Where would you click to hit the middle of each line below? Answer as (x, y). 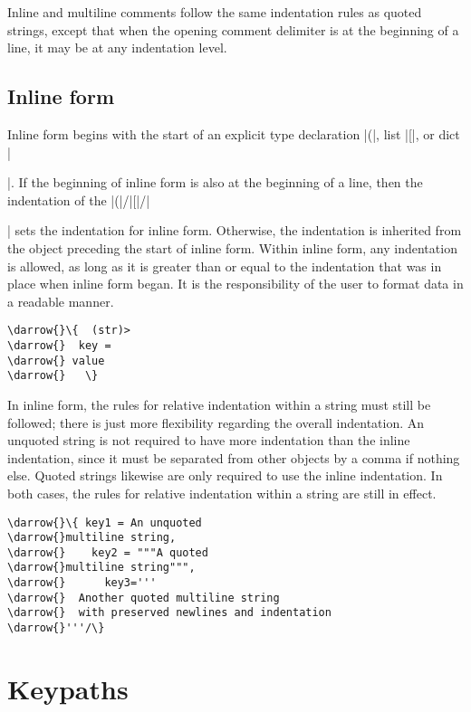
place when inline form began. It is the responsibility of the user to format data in (235, 284)
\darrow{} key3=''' (82, 583)
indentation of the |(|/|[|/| (79, 199)
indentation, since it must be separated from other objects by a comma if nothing (234, 457)
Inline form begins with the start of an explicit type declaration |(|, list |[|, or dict (234, 133)
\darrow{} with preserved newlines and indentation (169, 613)
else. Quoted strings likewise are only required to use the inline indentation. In (225, 475)
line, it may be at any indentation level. (117, 47)
